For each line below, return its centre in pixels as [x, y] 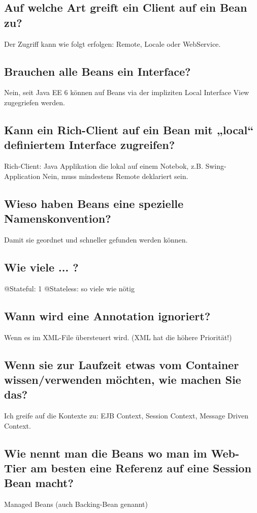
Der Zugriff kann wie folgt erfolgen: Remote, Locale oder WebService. [113, 43]
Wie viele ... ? [41, 267]
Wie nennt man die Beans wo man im [106, 453]
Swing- [216, 166]
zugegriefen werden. [35, 102]
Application [22, 176]
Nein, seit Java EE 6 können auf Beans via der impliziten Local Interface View [127, 92]
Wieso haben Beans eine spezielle [94, 203]
